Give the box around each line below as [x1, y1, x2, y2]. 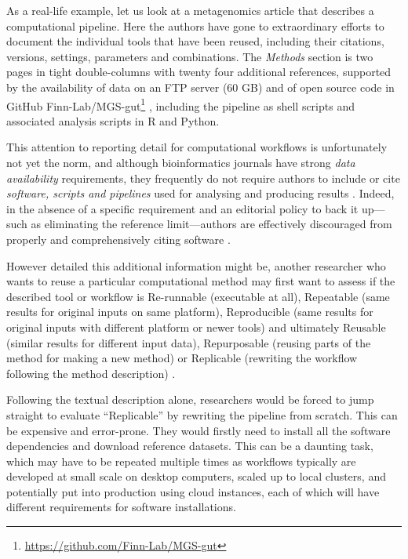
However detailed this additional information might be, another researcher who [6, 257, 386, 274]
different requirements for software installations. [6, 499, 236, 515]
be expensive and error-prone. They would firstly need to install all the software [6, 422, 391, 438]
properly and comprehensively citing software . [6, 230, 231, 247]
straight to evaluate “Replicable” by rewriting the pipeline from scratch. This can [6, 406, 398, 423]
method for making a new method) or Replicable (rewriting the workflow [6, 350, 358, 366]
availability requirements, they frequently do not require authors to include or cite [6, 169, 400, 186]
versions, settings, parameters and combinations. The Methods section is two [6, 48, 373, 64]
